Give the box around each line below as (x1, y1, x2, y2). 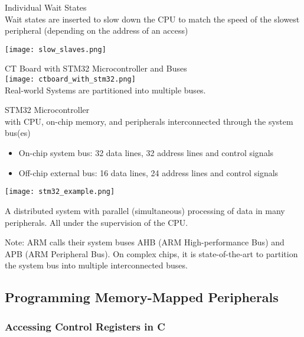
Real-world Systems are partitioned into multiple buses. (5, 83, 206, 96)
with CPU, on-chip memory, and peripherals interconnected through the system (5, 115, 293, 127)
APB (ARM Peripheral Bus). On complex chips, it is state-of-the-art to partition (5, 247, 298, 260)
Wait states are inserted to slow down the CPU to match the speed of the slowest (5, 12, 300, 25)
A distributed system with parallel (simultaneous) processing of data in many (5, 204, 285, 216)
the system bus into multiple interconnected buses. (5, 259, 188, 271)
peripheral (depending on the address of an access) (5, 24, 188, 37)
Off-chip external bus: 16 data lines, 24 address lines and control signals (18, 166, 279, 179)
